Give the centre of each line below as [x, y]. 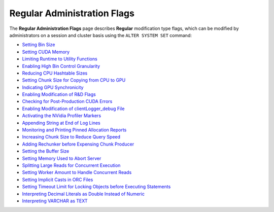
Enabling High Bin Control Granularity [61, 66]
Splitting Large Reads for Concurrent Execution [71, 165]
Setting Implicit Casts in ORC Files [58, 180]
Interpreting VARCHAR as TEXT [55, 201]
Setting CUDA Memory [46, 52]
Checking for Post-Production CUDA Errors [67, 101]
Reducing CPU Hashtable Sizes [55, 73]
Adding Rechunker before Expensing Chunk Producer [78, 144]
